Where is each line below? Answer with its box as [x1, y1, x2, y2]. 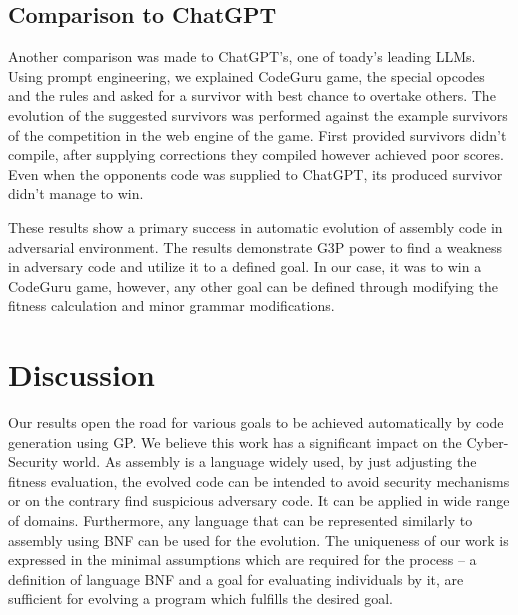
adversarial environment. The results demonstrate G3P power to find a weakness [8, 236, 503, 257]
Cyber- [466, 431, 509, 452]
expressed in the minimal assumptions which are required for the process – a [8, 549, 477, 570]
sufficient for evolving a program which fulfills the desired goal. [8, 588, 394, 609]
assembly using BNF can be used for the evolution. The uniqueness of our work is [8, 529, 509, 550]
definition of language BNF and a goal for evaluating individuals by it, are [8, 568, 464, 589]
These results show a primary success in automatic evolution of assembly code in [8, 216, 503, 237]
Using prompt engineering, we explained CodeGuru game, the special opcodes [8, 65, 485, 86]
